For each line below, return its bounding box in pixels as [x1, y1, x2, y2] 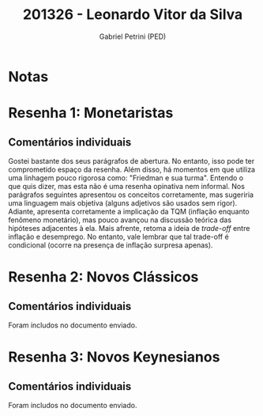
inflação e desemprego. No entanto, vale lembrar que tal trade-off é [8, 232, 229, 241]
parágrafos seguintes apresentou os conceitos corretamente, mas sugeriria [8, 190, 254, 199]
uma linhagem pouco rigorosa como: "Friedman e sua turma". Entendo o [8, 172, 243, 183]
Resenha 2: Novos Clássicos [8, 268, 199, 286]
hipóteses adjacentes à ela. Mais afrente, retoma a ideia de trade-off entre [8, 223, 250, 233]
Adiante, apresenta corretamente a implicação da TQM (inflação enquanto [8, 206, 250, 216]
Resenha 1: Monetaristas [8, 104, 174, 122]
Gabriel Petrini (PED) [99, 32, 167, 41]
